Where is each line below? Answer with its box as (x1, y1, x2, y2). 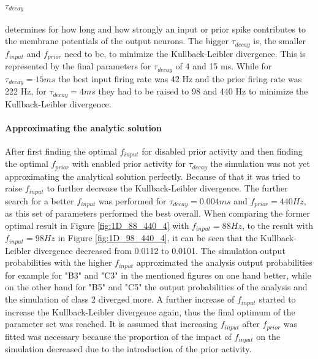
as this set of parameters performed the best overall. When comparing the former (5, 207, 311, 220)
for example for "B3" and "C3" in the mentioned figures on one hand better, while (5, 268, 311, 281)
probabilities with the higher (5, 256, 112, 269)
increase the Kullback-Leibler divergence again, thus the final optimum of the (5, 305, 295, 318)
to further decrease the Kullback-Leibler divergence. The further (47, 182, 288, 195)
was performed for (98, 194, 167, 207)
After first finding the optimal (5, 144, 117, 157)
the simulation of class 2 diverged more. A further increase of (5, 293, 235, 306)
